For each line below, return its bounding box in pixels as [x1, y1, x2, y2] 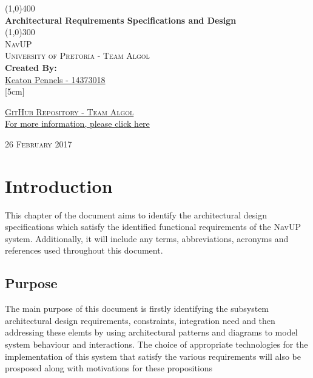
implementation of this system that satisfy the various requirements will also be [5, 349, 301, 362]
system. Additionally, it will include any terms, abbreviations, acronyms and [5, 232, 289, 245]
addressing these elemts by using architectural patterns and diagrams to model [5, 326, 298, 339]
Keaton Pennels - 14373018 [5, 73, 106, 86]
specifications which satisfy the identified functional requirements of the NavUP [5, 220, 301, 233]
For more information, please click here [5, 117, 150, 130]
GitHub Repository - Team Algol [5, 105, 134, 118]
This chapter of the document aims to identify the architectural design [5, 208, 268, 221]
